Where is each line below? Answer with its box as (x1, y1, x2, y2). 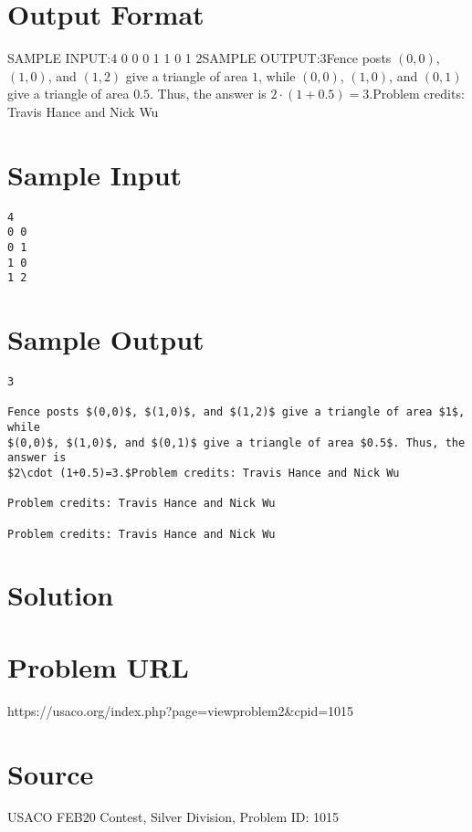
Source (7, 754, 94, 792)
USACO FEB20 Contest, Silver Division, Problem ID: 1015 (7, 807, 340, 827)
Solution (7, 576, 114, 614)
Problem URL (7, 648, 189, 685)
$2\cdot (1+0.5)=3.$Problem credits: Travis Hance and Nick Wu (7, 466, 400, 479)
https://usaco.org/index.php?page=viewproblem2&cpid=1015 (7, 700, 354, 720)
